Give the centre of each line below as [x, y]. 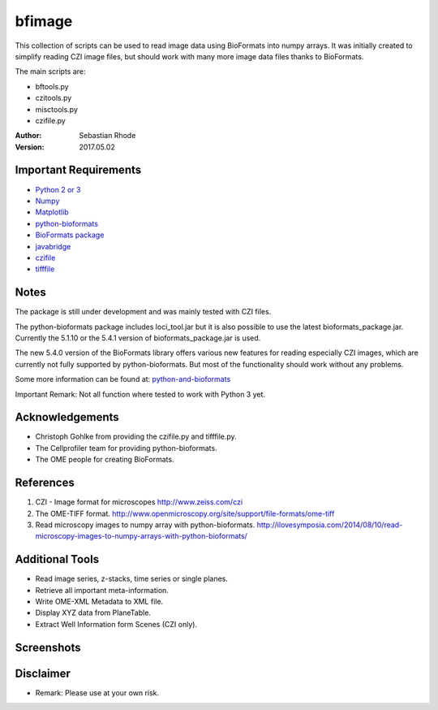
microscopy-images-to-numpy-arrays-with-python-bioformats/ [141, 536]
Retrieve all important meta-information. [102, 590]
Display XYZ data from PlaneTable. [93, 613]
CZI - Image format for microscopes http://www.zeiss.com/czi [139, 502]
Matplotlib [52, 212]
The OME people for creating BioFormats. [105, 460]
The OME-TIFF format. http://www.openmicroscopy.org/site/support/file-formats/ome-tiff [185, 513]
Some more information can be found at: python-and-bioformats [123, 379]
